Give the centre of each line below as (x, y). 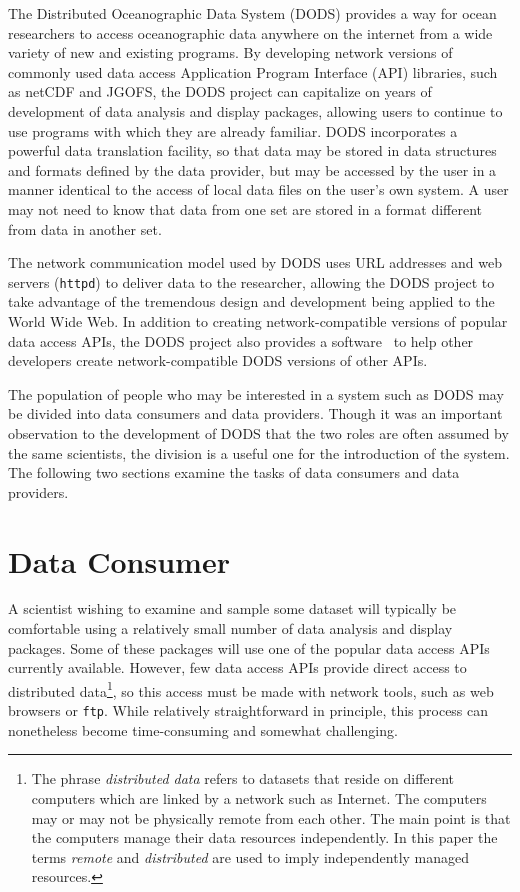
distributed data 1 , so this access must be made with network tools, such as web (251, 689)
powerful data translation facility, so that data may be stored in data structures (252, 150)
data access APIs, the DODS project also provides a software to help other (241, 340)
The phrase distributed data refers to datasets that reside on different (243, 778)
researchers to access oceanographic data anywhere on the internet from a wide (250, 32)
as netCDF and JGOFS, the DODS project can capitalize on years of (220, 91)
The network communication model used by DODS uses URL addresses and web (255, 262)
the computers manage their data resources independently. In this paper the (264, 837)
